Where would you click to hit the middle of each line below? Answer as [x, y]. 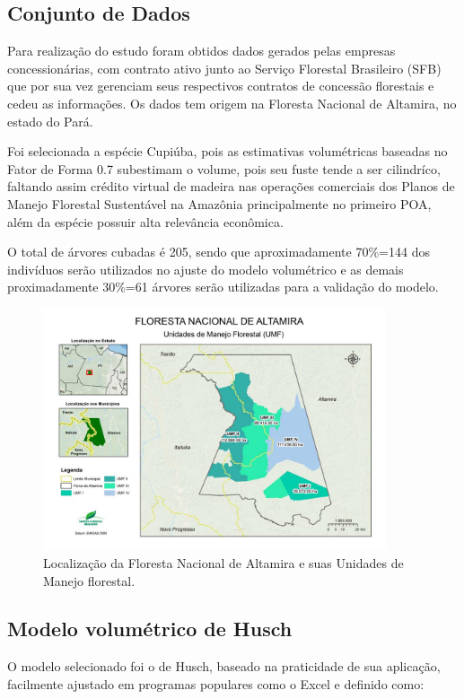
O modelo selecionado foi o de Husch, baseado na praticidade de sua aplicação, [224, 666]
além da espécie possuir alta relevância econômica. [145, 221]
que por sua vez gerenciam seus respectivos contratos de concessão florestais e [221, 86]
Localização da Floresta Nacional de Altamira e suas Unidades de [223, 562]
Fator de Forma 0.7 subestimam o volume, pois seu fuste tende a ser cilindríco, [224, 168]
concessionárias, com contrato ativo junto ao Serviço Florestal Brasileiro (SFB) [224, 68]
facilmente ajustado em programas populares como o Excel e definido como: [216, 683]
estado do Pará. [50, 121]
